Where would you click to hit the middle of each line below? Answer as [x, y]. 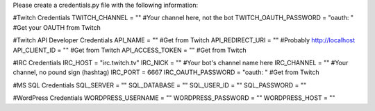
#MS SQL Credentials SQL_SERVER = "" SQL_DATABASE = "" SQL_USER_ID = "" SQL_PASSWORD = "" [160, 85]
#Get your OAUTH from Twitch [57, 27]
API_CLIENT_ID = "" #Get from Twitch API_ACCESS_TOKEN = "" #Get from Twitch [130, 50]
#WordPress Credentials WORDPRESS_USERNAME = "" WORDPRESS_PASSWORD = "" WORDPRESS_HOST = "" [174, 98]
